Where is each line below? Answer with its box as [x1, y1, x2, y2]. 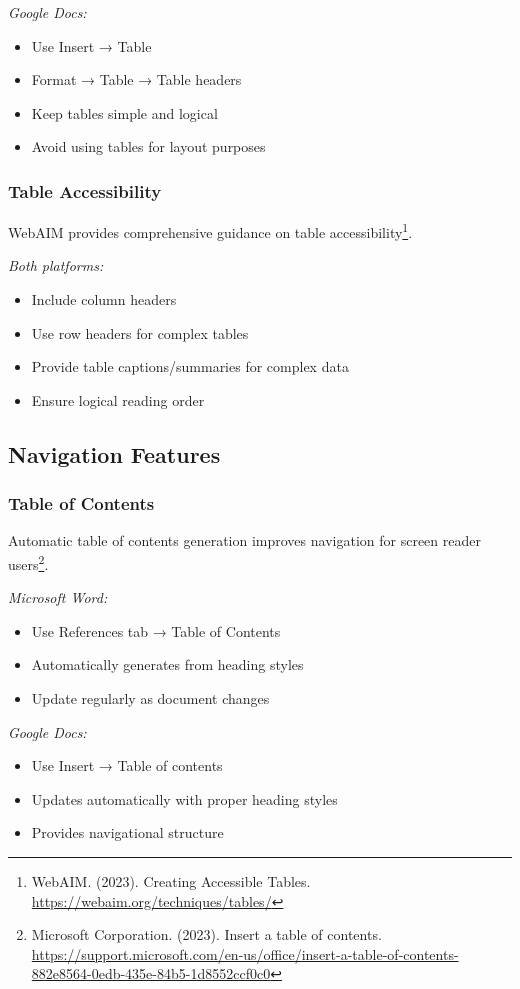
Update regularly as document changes [31, 688, 270, 709]
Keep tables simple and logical [31, 102, 218, 123]
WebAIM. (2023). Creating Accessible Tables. [31, 871, 311, 891]
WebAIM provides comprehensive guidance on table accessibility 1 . [8, 219, 413, 242]
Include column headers [31, 289, 177, 310]
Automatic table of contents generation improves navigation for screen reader [8, 530, 481, 551]
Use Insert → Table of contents [31, 755, 223, 776]
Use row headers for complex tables [31, 322, 249, 343]
